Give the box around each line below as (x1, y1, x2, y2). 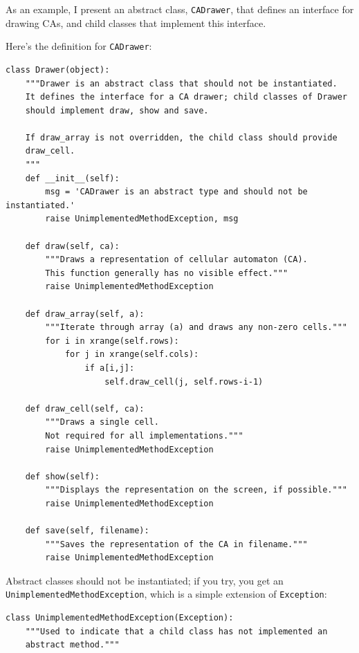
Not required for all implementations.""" (45, 430, 243, 441)
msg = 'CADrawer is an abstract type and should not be (45, 187, 308, 197)
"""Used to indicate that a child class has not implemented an (25, 626, 328, 636)
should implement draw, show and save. (25, 105, 209, 116)
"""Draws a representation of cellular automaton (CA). (45, 255, 308, 265)
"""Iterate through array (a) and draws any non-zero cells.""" (45, 322, 347, 333)
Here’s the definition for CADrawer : (6, 39, 152, 53)
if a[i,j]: (84, 362, 135, 373)
